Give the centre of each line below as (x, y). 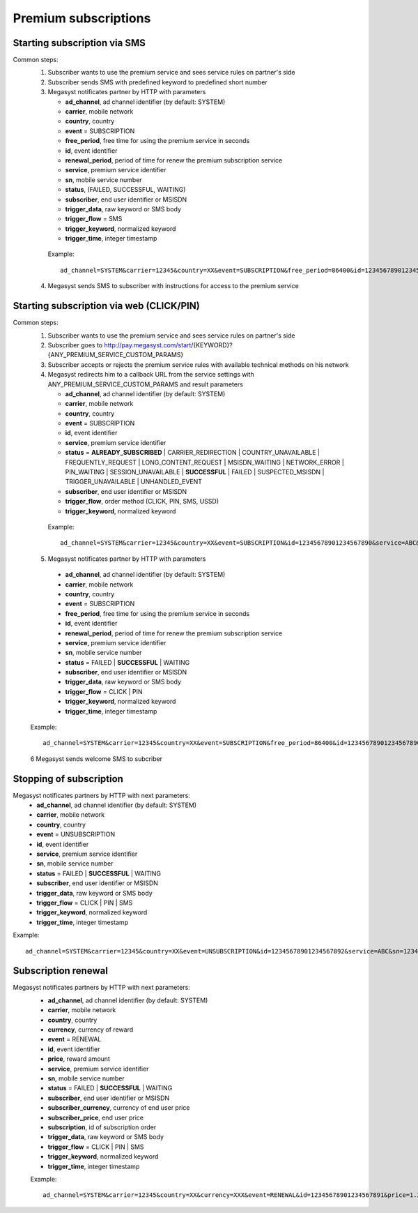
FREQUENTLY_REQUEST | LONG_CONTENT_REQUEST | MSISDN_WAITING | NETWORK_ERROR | (204, 462)
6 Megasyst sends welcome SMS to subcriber (96, 759)
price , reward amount (79, 1059)
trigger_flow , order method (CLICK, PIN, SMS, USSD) (142, 502)
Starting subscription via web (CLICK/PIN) (106, 306)
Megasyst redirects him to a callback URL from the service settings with (151, 375)
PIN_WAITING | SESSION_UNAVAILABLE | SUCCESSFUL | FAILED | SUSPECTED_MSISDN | (195, 472)
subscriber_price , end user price (96, 1117)
